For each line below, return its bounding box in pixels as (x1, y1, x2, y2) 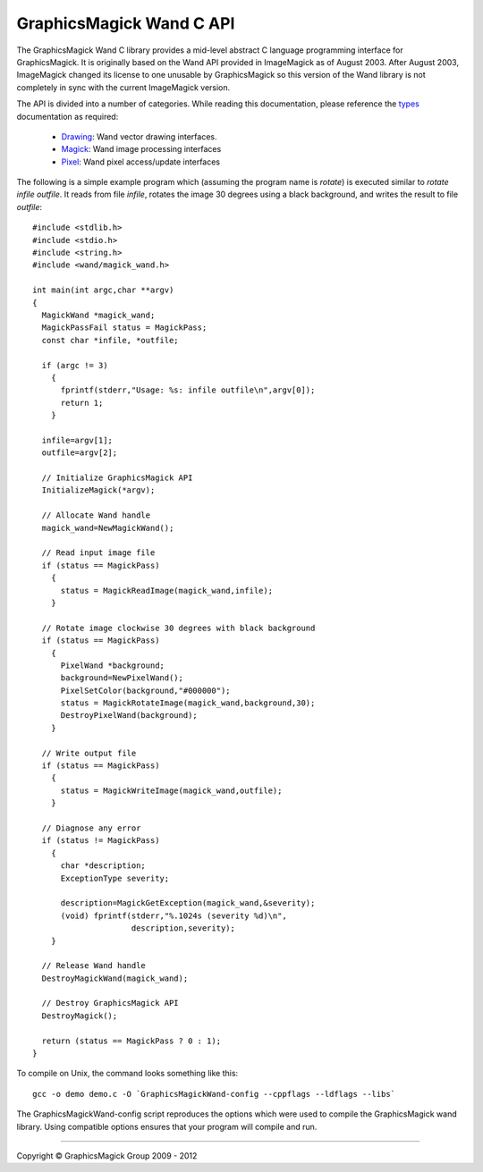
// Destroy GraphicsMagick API (41, 998, 179, 1008)
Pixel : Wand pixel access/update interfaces (61, 156, 221, 167)
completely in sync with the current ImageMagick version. (16, 81, 231, 93)
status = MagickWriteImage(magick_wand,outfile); (60, 785, 283, 796)
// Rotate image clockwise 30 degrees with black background (41, 622, 316, 633)
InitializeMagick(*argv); (41, 485, 156, 495)
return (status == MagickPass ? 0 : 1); (41, 1035, 222, 1046)
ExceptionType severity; (60, 873, 170, 883)
